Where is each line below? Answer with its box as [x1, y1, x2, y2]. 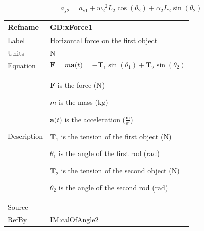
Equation [8, 60, 36, 70]
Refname [8, 22, 39, 32]
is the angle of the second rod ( [58, 182, 155, 192]
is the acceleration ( [64, 113, 126, 124]
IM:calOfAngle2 [49, 214, 99, 225]
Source [8, 202, 28, 212]
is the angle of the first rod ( [58, 148, 147, 159]
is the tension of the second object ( [61, 165, 172, 175]
